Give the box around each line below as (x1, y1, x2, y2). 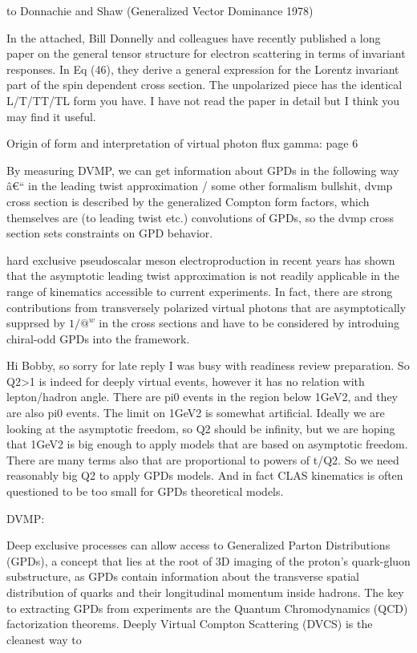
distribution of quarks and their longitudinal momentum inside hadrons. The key (6, 584, 404, 600)
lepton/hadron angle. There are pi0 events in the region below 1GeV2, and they (6, 388, 399, 405)
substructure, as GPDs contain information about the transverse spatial (6, 568, 359, 585)
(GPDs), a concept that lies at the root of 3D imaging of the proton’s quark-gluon (6, 552, 411, 569)
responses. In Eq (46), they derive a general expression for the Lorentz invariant (6, 60, 399, 77)
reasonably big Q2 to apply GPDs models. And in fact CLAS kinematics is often (6, 467, 403, 484)
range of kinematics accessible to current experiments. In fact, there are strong (6, 282, 393, 299)
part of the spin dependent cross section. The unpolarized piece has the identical (6, 76, 403, 93)
